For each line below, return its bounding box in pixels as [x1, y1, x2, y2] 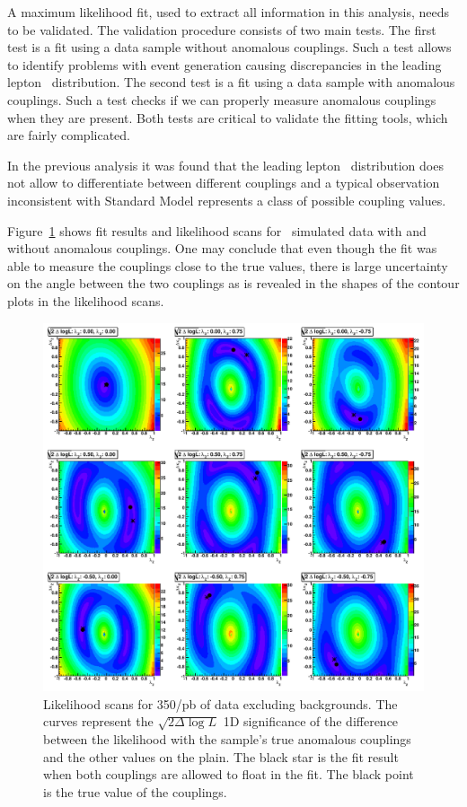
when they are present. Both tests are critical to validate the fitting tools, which [7, 108, 448, 127]
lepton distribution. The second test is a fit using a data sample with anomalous [7, 73, 455, 92]
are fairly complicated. [7, 126, 130, 145]
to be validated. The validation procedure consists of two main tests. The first [7, 20, 436, 39]
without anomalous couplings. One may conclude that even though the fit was [7, 239, 437, 258]
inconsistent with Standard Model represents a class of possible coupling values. [7, 190, 446, 209]
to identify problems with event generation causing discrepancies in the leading [7, 55, 442, 74]
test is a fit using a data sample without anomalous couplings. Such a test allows [7, 38, 452, 57]
